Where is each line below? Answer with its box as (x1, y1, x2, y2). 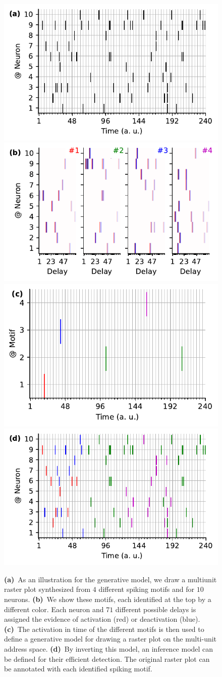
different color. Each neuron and (4, 604, 104, 614)
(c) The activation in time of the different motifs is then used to (4, 623, 204, 634)
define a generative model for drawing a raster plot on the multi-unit (4, 633, 217, 644)
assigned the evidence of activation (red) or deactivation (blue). (4, 614, 200, 624)
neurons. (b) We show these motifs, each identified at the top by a (4, 594, 211, 605)
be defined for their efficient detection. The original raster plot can (4, 653, 210, 664)
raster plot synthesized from (4, 584, 91, 594)
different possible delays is (115, 604, 196, 614)
